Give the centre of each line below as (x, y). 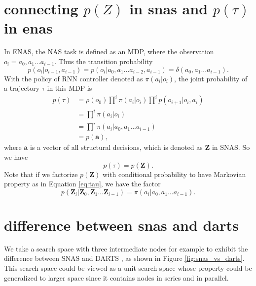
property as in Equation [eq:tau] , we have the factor (82, 184)
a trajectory (22, 88)
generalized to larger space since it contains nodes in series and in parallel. (116, 277)
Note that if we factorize (41, 174)
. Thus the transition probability (104, 61)
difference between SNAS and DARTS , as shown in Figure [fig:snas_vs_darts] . (124, 258)
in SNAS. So (231, 147)
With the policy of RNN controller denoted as (73, 78)
